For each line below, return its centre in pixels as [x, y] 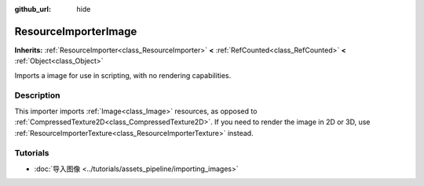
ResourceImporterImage [76, 31]
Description [37, 95]
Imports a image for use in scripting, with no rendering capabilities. [123, 75]
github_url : [33, 9]
